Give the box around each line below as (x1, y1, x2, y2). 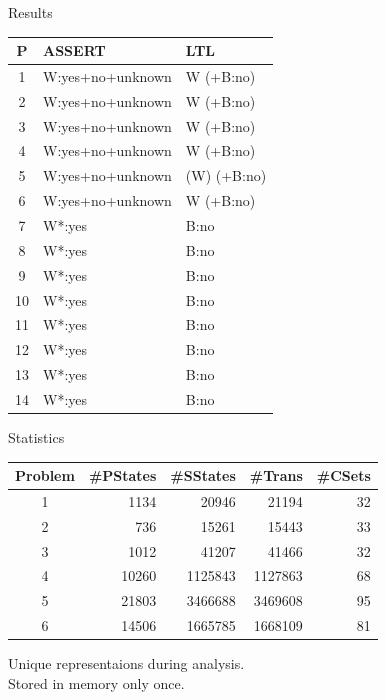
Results (8, 2, 53, 22)
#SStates (170, 465, 236, 486)
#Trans (249, 465, 303, 486)
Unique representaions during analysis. (8, 653, 245, 674)
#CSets (316, 465, 371, 486)
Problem (15, 465, 75, 486)
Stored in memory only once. (8, 672, 185, 693)
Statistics (8, 427, 65, 447)
